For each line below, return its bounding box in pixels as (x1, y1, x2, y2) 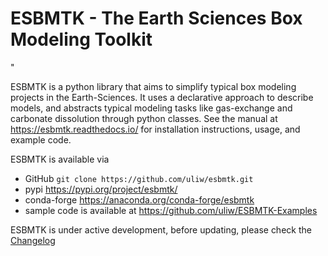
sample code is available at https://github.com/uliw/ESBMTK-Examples (24, 204, 318, 216)
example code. (10, 133, 72, 146)
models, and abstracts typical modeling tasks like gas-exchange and (10, 102, 293, 114)
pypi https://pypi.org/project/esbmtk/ (24, 183, 178, 195)
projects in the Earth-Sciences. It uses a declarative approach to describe (10, 91, 314, 103)
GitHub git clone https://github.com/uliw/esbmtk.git (24, 172, 254, 184)
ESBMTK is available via (10, 153, 110, 165)
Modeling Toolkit (10, 28, 153, 51)
